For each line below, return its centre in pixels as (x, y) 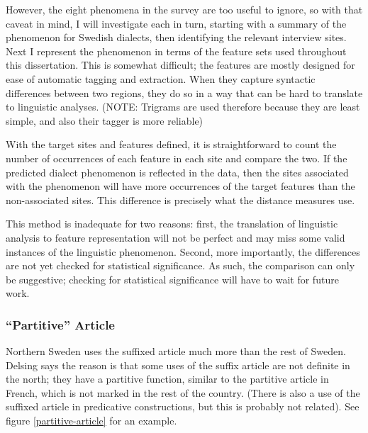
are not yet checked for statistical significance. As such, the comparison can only (180, 265)
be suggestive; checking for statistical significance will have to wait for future (172, 279)
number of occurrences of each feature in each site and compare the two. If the (177, 158)
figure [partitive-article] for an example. (91, 421)
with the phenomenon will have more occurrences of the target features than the (180, 186)
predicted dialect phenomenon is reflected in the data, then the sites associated (177, 172)
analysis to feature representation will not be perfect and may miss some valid (175, 237)
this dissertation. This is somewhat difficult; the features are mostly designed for (180, 65)
